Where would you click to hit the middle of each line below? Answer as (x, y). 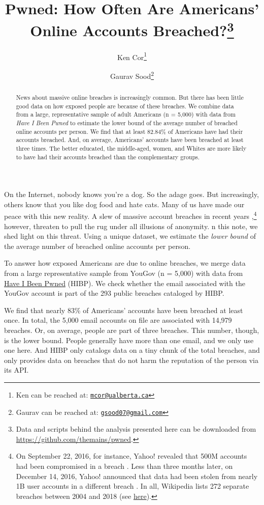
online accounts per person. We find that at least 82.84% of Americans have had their (129, 131)
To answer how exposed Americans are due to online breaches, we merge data (125, 263)
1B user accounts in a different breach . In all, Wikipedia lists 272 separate (133, 486)
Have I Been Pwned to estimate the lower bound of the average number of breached (127, 122)
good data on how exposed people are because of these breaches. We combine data (125, 106)
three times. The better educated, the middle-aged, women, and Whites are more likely (131, 148)
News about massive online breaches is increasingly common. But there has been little (130, 97)
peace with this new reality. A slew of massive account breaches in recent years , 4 (130, 215)
